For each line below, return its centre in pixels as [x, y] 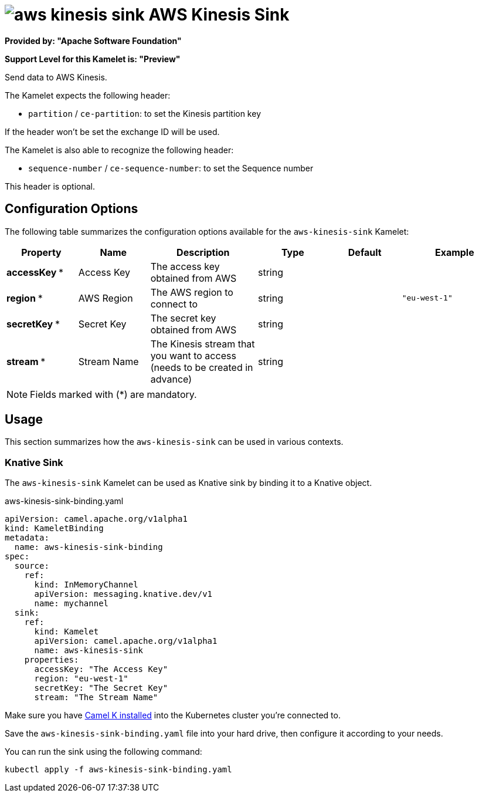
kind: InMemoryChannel [86, 585]
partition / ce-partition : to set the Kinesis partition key [145, 113]
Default [365, 252]
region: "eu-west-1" [81, 679]
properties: [52, 660]
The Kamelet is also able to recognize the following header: [119, 150]
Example [454, 252]
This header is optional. [50, 186]
